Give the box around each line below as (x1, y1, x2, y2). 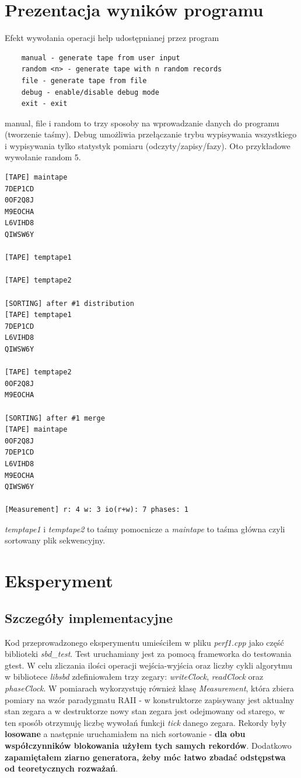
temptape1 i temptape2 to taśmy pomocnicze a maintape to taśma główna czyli (5, 522, 285, 535)
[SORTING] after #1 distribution (5, 299, 134, 308)
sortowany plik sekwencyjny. (5, 534, 106, 546)
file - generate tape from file (21, 76, 147, 85)
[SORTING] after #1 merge (5, 414, 105, 422)
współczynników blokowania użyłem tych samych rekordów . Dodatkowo (5, 739, 292, 751)
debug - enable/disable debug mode (21, 88, 159, 97)
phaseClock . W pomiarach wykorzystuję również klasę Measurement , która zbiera (5, 682, 294, 694)
